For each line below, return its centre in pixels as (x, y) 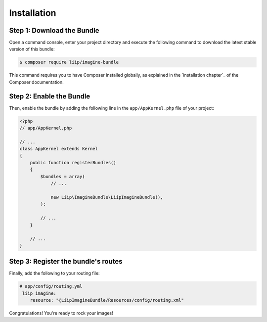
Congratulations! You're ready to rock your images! (61, 313)
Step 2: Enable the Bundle (50, 96)
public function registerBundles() (73, 163)
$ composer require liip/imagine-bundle (69, 62)
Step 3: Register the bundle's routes (66, 261)
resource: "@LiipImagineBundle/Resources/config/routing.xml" (107, 300)
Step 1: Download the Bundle (54, 30)
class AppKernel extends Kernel (59, 149)
